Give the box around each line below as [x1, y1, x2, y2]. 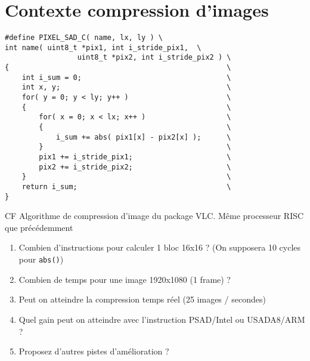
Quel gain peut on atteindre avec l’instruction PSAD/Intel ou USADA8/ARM [18, 313, 305, 325]
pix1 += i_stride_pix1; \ [39, 153, 231, 161]
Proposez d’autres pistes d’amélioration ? [18, 345, 169, 357]
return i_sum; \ [21, 182, 231, 191]
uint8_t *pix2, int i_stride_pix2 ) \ [77, 53, 231, 62]
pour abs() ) [18, 253, 64, 266]
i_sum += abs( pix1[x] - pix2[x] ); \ [55, 132, 231, 141]
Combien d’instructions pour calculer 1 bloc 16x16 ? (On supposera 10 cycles [18, 241, 301, 254]
